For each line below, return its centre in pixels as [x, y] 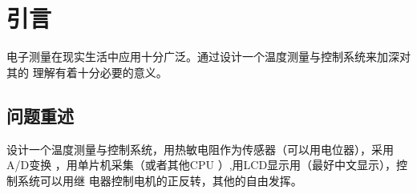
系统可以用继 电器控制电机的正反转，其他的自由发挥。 [160, 180]
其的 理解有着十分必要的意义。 [87, 72]
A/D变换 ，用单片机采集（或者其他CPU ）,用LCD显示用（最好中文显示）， [202, 165]
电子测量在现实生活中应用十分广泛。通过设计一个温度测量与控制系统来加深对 [208, 57]
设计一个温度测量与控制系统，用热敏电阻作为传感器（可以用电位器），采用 [200, 149]
